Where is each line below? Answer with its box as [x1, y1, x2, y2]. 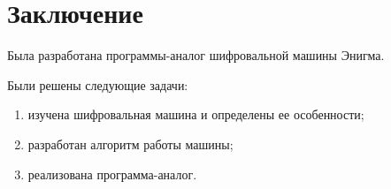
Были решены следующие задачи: [7, 75, 188, 94]
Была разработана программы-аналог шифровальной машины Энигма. [7, 46, 385, 64]
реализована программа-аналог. [27, 164, 197, 183]
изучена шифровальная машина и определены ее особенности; [27, 105, 364, 124]
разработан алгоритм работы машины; [27, 134, 234, 153]
